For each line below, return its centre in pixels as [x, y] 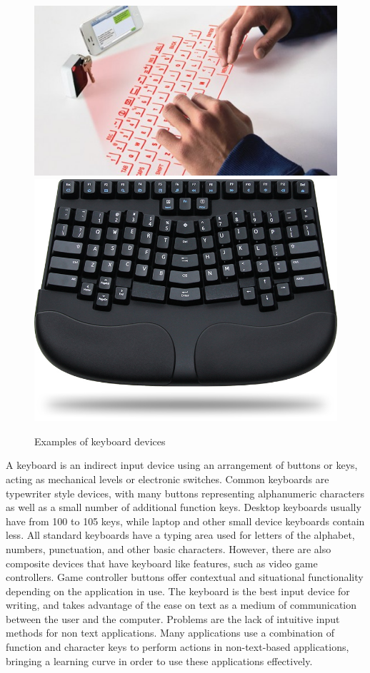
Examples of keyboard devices [100, 441]
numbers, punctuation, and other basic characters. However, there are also [169, 548]
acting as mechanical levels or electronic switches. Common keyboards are [167, 479]
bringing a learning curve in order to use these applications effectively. [159, 661]
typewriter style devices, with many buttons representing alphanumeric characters [185, 493]
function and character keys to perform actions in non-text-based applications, [177, 647]
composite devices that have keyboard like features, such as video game [162, 563]
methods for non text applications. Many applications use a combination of [170, 633]
